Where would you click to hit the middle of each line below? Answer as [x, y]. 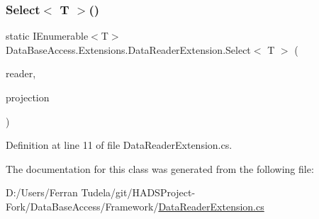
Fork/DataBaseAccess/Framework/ [82, 206]
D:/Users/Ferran [42, 192]
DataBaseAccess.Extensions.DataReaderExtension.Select [128, 49]
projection [28, 97]
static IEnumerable [47, 36]
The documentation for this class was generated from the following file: [160, 168]
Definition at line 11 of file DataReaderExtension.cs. [119, 145]
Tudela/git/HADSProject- [138, 192]
